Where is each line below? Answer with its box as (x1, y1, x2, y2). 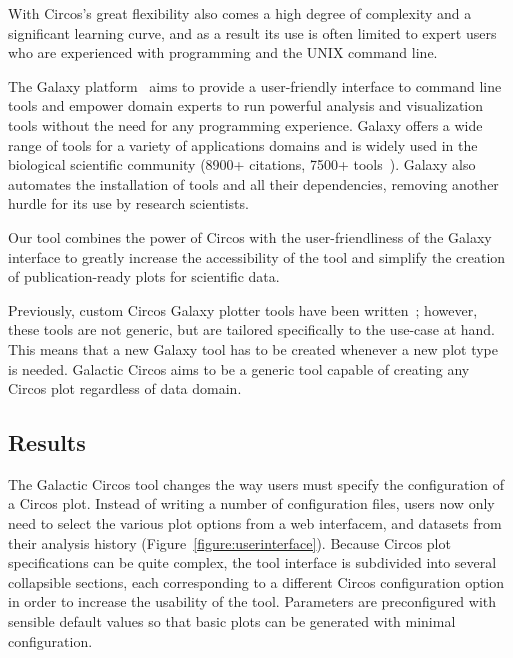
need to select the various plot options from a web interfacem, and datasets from (8, 513, 502, 534)
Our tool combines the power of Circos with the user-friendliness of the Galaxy (8, 226, 492, 247)
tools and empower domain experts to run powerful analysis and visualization (8, 95, 484, 116)
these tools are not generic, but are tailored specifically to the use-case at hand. (8, 319, 496, 340)
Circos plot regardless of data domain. (8, 378, 242, 399)
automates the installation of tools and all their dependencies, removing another (8, 173, 499, 194)
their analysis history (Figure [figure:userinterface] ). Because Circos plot (8, 532, 451, 553)
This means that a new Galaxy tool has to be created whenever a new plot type (8, 338, 498, 359)
